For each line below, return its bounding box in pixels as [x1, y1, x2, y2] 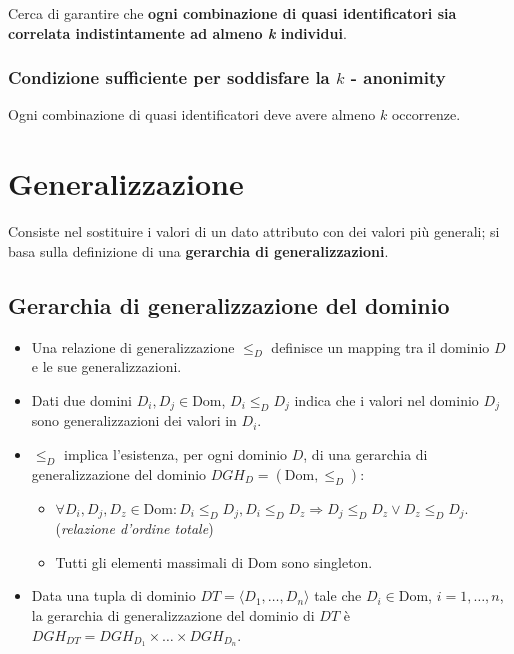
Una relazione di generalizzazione [31, 336, 235, 357]
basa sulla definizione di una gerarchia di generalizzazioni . [8, 240, 389, 261]
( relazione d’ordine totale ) [55, 518, 214, 539]
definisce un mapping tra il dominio [271, 336, 490, 357]
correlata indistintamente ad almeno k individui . [8, 22, 347, 43]
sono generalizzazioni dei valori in [31, 410, 237, 431]
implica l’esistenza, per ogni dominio [64, 443, 288, 464]
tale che [314, 585, 362, 606]
